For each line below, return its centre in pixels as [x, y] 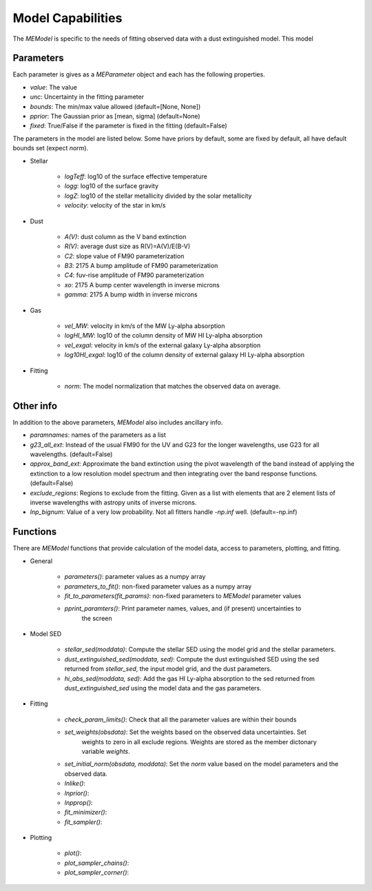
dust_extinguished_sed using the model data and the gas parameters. [163, 688]
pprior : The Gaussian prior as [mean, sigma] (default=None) [115, 116]
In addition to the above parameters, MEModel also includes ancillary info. [118, 422]
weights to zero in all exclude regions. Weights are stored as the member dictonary [199, 741]
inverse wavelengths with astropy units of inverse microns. [113, 502]
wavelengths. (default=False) [71, 454]
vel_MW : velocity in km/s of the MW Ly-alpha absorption [145, 326]
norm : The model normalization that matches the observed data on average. [173, 386]
